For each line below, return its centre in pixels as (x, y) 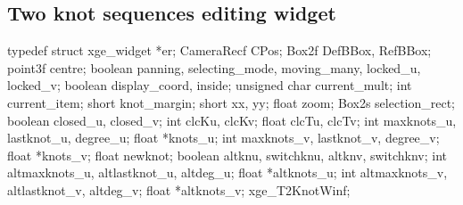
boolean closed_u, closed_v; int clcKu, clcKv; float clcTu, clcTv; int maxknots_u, (232, 120)
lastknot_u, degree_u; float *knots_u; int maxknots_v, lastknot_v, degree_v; (223, 138)
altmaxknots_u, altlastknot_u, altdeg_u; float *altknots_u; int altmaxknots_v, (227, 172)
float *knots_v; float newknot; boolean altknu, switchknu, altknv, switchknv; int (227, 155)
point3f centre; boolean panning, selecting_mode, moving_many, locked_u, (214, 67)
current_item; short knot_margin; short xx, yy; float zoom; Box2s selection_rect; (231, 102)
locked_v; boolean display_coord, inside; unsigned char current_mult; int (210, 85)
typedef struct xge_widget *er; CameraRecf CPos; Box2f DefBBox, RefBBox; (219, 50)
